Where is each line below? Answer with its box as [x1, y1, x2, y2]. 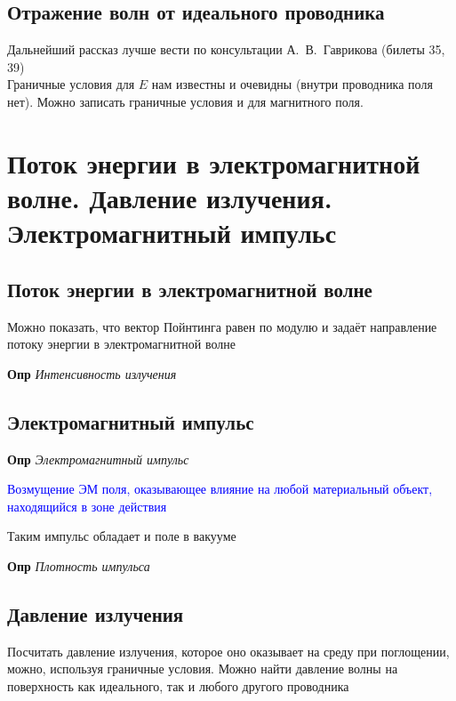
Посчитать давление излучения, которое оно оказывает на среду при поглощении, [7, 641, 450, 660]
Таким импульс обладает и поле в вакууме [7, 527, 236, 545]
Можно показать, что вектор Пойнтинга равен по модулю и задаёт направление [7, 317, 437, 335]
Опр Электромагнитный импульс [7, 449, 189, 468]
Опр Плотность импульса [7, 556, 150, 575]
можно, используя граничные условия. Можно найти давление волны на [7, 659, 398, 678]
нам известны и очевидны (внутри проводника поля [151, 75, 433, 93]
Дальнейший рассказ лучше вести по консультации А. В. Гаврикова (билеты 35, [7, 40, 445, 59]
